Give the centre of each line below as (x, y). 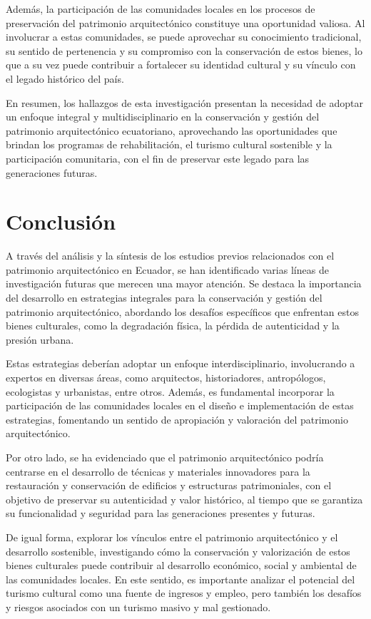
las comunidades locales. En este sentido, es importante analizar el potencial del (181, 579)
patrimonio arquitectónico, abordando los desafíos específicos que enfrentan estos (182, 311)
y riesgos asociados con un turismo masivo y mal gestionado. (138, 607)
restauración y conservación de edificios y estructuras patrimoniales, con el (169, 485)
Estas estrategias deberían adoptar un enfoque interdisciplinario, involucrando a (181, 363)
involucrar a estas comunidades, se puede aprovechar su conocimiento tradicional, (184, 37)
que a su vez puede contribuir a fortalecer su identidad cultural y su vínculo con (181, 65)
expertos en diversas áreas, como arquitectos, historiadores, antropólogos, (166, 377)
